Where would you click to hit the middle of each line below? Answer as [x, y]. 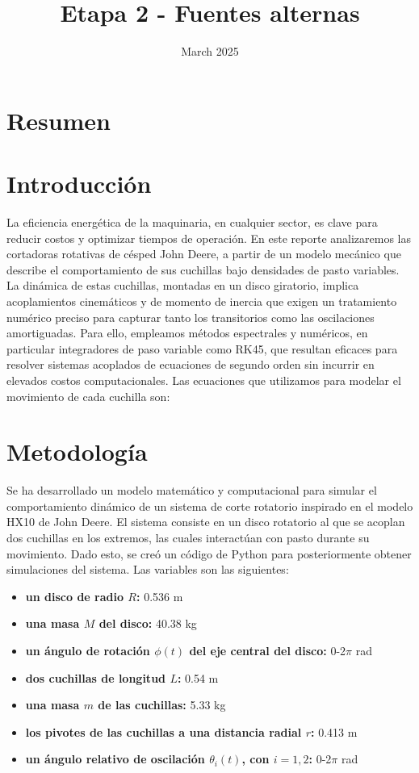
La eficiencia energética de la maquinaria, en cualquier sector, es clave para [192, 222]
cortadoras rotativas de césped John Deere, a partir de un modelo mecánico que [204, 254]
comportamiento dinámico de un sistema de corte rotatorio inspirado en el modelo [210, 506]
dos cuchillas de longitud [96, 677]
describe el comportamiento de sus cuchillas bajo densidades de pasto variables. [203, 269]
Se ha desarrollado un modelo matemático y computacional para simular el [192, 490]
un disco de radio [74, 596]
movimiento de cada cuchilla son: [88, 396]
